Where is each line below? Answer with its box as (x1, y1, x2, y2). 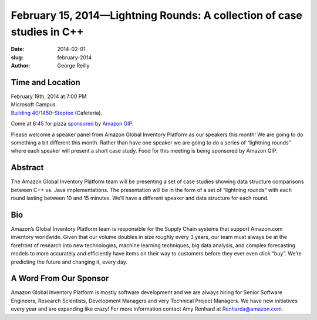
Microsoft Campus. (11, 101, 58, 108)
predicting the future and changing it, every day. (11, 258, 128, 265)
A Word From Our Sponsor (11, 274, 109, 284)
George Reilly (57, 62, 90, 69)
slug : (11, 53, 23, 61)
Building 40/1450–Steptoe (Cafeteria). (11, 109, 103, 116)
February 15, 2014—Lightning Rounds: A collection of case (11, 9, 302, 22)
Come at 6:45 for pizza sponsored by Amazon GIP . (11, 120, 134, 127)
